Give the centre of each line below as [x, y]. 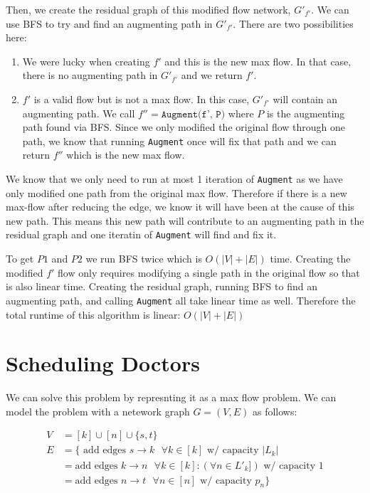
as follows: [275, 411]
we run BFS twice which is [144, 259]
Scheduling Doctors [103, 363]
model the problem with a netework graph [98, 411]
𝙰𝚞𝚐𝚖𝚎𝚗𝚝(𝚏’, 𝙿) [193, 114]
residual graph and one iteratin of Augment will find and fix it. [141, 234]
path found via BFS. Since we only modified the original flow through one [184, 127]
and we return [212, 75]
